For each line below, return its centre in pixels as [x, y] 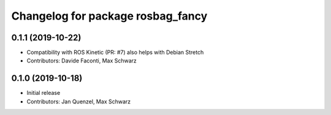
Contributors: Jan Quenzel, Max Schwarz [79, 102]
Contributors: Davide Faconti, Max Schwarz [82, 61]
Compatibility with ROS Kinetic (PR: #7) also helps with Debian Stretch [115, 53]
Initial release [44, 93]
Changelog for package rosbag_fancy [109, 16]
